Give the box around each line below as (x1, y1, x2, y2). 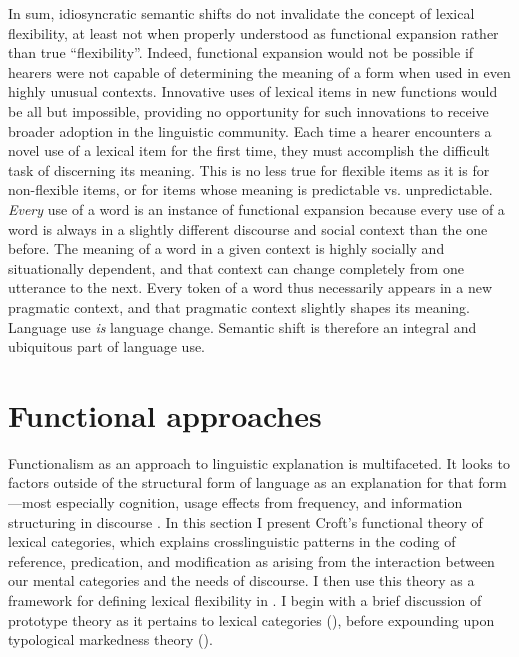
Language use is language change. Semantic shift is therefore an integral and (8, 316, 477, 337)
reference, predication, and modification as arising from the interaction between (8, 550, 495, 571)
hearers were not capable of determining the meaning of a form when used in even (8, 61, 511, 82)
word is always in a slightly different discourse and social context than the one (8, 218, 488, 239)
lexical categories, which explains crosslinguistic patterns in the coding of (8, 531, 456, 552)
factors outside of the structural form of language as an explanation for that (8, 472, 474, 493)
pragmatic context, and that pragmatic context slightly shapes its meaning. (8, 296, 470, 317)
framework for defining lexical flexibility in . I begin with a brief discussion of (8, 589, 482, 610)
